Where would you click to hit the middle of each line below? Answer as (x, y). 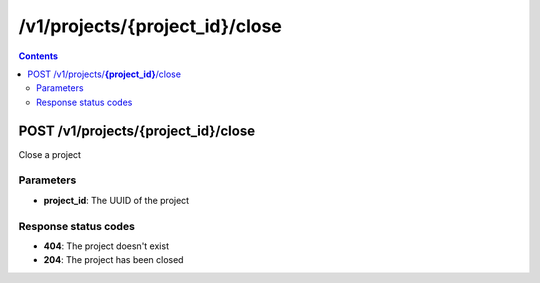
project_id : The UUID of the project (116, 200)
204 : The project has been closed (113, 260)
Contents (38, 56)
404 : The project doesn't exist (106, 246)
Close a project (50, 154)
